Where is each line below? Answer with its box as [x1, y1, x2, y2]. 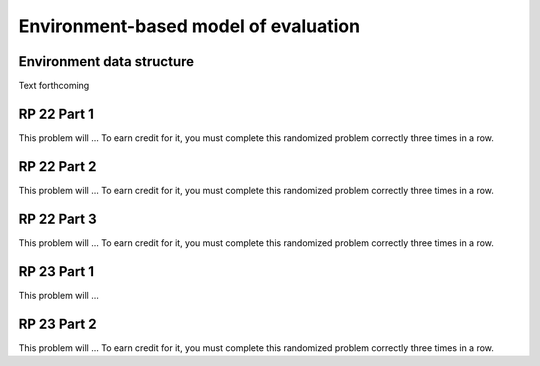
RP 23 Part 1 [18, 263, 95, 280]
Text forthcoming [18, 80, 90, 92]
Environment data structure [18, 53, 195, 70]
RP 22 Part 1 [18, 105, 95, 122]
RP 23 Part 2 [18, 315, 97, 332]
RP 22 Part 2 [18, 158, 97, 175]
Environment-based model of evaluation [18, 15, 360, 37]
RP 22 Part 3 [18, 210, 97, 227]
